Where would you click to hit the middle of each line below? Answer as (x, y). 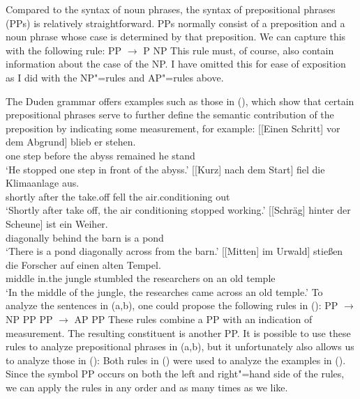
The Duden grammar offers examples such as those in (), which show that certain (180, 101)
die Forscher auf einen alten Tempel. (83, 264)
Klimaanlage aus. (43, 183)
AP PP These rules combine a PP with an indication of (193, 319)
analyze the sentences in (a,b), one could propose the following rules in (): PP (172, 305)
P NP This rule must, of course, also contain (239, 50)
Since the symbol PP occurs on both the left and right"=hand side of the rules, (175, 374)
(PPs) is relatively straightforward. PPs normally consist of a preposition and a (175, 23)
